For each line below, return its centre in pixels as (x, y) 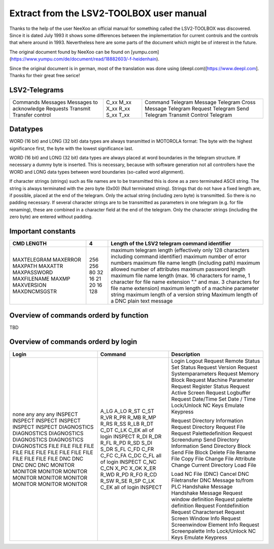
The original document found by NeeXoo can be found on (70, 52)
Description (186, 354)
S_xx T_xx (118, 115)
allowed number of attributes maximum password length (178, 269)
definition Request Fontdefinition (210, 505)
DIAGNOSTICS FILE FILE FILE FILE (53, 446)
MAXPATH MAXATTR (38, 266)
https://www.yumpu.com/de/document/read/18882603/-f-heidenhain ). (85, 59)
